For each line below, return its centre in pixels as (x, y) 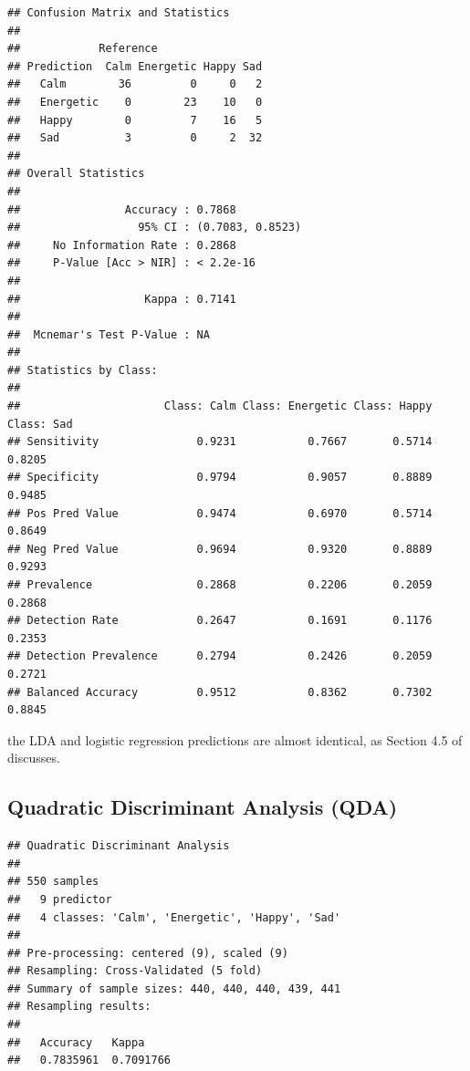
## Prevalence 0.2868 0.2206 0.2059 (220, 585)
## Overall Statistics (76, 174)
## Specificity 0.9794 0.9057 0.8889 (220, 478)
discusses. (34, 758)
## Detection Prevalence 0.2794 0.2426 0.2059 (220, 656)
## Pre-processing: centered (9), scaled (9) (148, 953)
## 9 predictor (60, 899)
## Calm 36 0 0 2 (135, 84)
